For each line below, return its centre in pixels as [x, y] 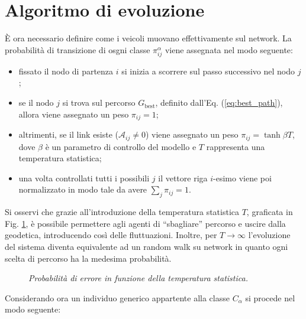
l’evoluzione [269, 235]
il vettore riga [183, 178]
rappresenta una [236, 146]
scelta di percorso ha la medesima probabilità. [88, 258]
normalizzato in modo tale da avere [83, 189]
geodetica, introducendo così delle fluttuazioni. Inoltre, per [111, 235]
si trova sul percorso [99, 102]
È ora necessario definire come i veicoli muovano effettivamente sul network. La [148, 38]
